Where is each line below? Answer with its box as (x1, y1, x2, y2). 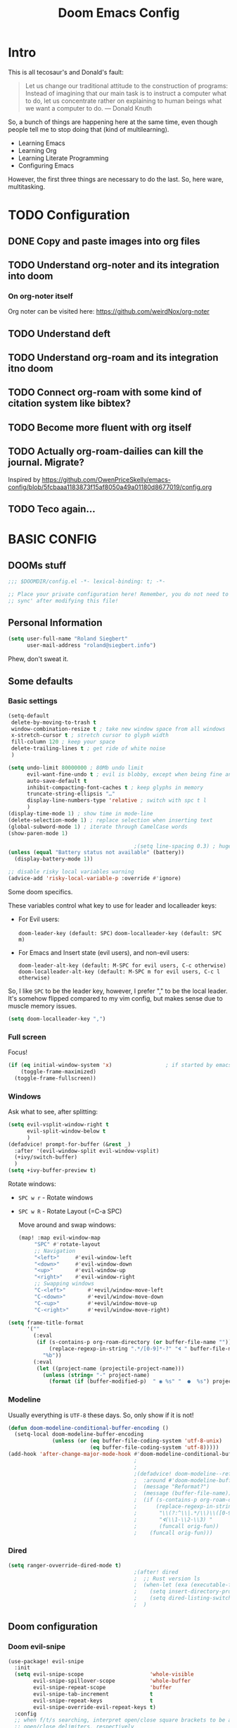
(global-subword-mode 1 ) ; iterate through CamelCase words (8, 823, 188, 830)
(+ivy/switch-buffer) (14, 1154, 78, 1161)
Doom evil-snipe (8, 1642, 66, 1652)
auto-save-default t (26, 777, 87, 784)
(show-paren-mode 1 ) (8, 829, 69, 837)
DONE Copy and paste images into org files (8, 235, 200, 247)
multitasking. (8, 182, 45, 191)
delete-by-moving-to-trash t (11, 719, 97, 726)
